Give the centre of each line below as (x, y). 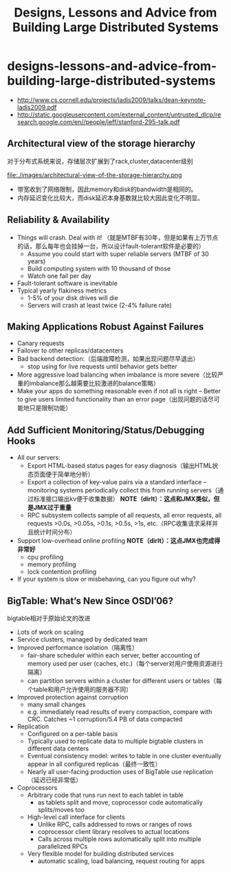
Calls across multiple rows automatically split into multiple (119, 839)
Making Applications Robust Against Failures (106, 327)
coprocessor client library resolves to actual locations (113, 832)
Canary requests (41, 344)
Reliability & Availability (58, 220)
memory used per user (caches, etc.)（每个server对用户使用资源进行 (125, 663)
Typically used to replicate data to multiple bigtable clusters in (115, 741)
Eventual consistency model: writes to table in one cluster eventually (124, 756)
